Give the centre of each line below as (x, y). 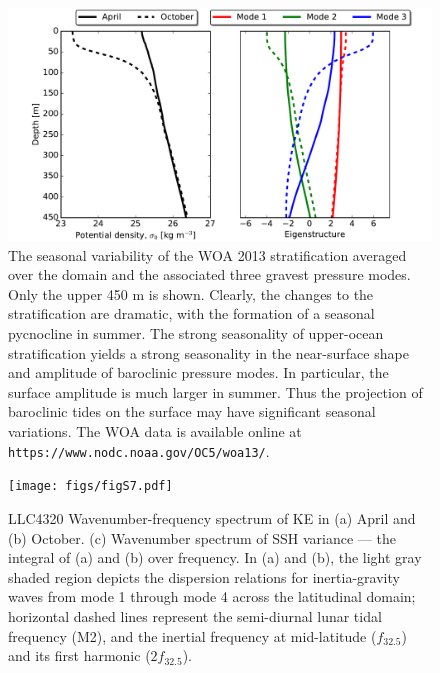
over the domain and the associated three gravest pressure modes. (209, 274)
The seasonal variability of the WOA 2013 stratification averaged (207, 254)
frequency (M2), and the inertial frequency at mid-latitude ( (192, 635)
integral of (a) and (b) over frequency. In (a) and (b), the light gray (215, 557)
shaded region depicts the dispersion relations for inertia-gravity (204, 576)
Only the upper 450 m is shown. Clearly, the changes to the (191, 293)
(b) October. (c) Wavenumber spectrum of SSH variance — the (202, 537)
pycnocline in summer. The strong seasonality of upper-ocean (196, 333)
